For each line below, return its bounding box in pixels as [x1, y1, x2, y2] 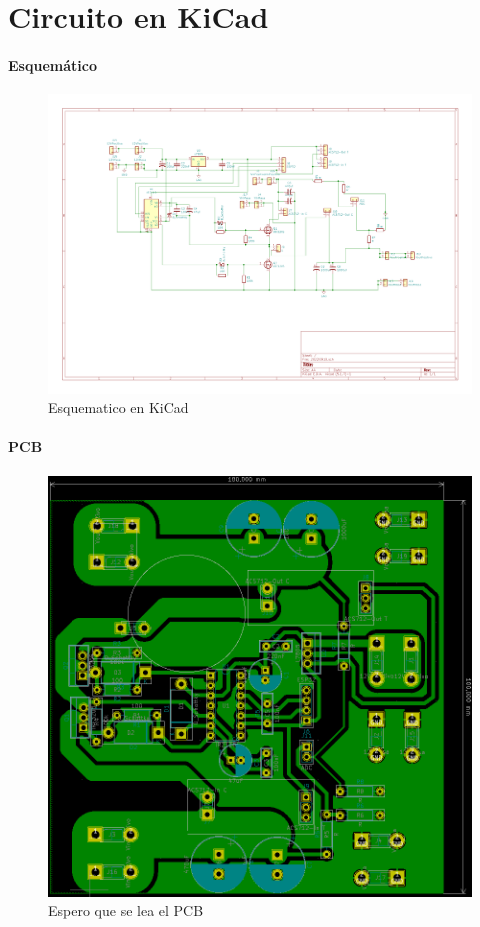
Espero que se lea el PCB [48, 900, 204, 921]
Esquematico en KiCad [48, 397, 189, 418]
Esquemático [8, 54, 97, 75]
